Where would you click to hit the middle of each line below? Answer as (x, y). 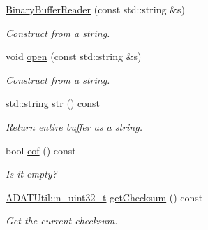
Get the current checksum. (62, 221)
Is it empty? (31, 174)
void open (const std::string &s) (74, 56)
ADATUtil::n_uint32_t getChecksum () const (104, 197)
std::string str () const (53, 103)
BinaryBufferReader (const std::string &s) (95, 9)
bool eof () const (41, 150)
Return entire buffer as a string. (74, 126)
